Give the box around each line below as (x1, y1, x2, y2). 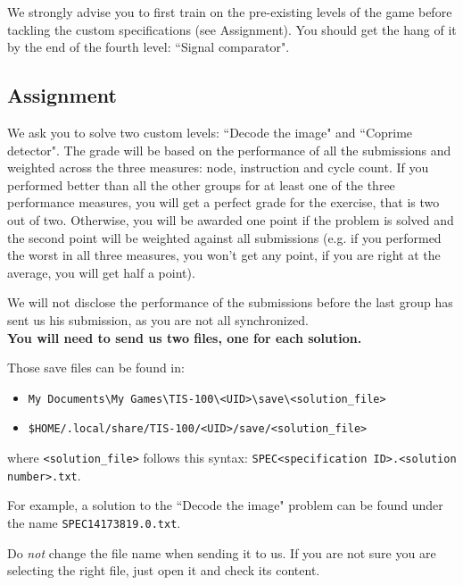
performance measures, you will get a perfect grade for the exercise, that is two (7, 193, 440, 212)
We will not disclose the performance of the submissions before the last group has (7, 293, 453, 312)
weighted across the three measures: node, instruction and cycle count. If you (7, 158, 429, 177)
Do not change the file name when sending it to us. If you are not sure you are (7, 543, 436, 562)
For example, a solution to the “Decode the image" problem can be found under (7, 496, 443, 514)
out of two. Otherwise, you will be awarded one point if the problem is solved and (7, 210, 454, 229)
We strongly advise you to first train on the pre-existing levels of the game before (7, 3, 452, 21)
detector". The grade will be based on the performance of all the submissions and (7, 140, 451, 159)
